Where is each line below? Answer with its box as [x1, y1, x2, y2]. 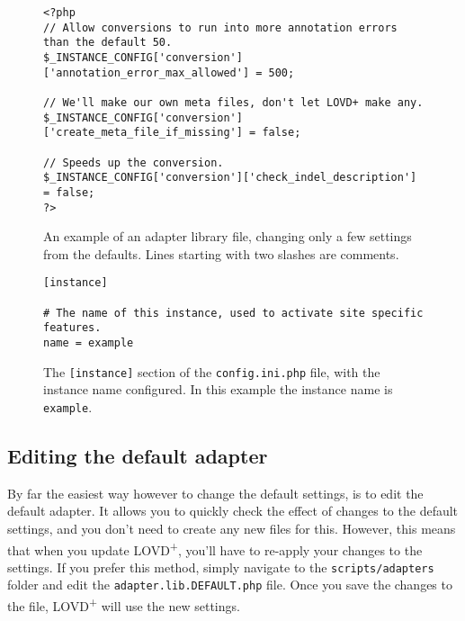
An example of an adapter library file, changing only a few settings [43, 227, 412, 246]
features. [43, 321, 102, 335]
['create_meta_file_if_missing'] [43, 126, 243, 139]
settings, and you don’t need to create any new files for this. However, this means [7, 518, 456, 537]
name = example [43, 337, 134, 349]
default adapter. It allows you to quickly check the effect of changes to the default [7, 501, 459, 520]
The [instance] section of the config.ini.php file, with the [43, 362, 380, 381]
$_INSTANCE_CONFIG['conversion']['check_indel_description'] [43, 171, 417, 184]
